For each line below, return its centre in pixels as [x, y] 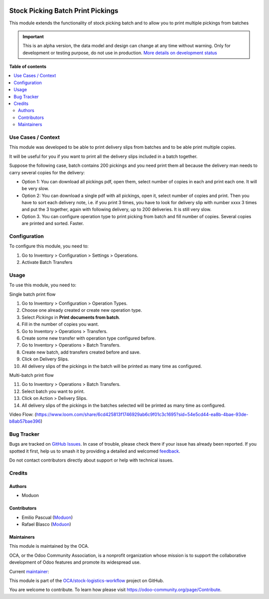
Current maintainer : [29, 571]
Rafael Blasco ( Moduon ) [47, 524]
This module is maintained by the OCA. [49, 546]
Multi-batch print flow [32, 375]
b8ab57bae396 [25, 421]
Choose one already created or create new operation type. [82, 310]
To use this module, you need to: [43, 285]
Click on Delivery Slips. [45, 359]
